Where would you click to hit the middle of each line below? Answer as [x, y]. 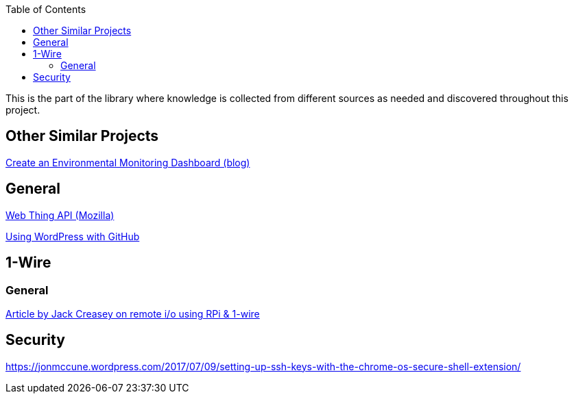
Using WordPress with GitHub [73, 236]
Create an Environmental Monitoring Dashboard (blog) [128, 162]
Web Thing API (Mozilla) [60, 215]
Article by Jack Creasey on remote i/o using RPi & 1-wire [133, 313]
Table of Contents [46, 9]
